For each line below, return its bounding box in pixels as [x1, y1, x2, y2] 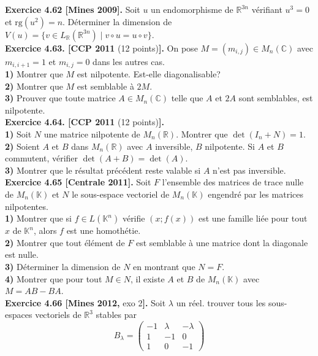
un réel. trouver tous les [176, 296, 266, 309]
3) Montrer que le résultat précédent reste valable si [5, 163, 201, 176]
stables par [96, 308, 137, 321]
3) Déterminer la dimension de [5, 260, 121, 273]
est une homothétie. [66, 224, 141, 237]
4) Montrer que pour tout [5, 272, 102, 285]
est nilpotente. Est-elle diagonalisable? [77, 68, 221, 80]
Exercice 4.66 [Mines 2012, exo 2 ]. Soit [5, 296, 166, 309]
